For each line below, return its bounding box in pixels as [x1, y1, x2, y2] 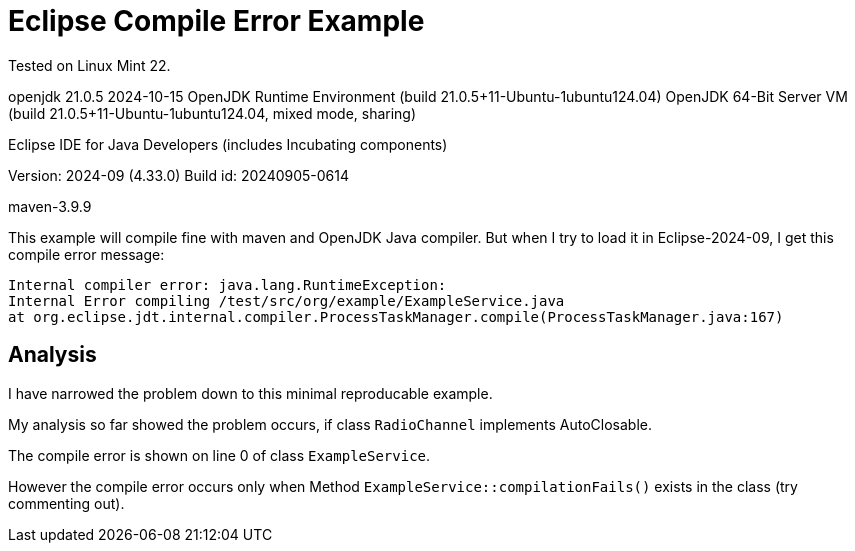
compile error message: [8, 245, 165, 263]
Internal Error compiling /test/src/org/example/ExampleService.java [8, 292, 565, 309]
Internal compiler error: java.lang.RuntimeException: [8, 276, 447, 293]
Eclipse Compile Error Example [8, 4, 425, 38]
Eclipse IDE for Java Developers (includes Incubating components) [8, 135, 448, 153]
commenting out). [8, 494, 125, 512]
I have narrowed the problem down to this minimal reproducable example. [8, 384, 493, 402]
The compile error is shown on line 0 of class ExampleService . [8, 446, 431, 464]
